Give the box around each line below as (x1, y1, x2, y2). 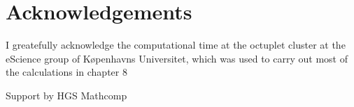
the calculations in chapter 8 (6, 65, 127, 79)
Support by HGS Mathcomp (6, 88, 127, 102)
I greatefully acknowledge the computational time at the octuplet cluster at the (6, 38, 346, 52)
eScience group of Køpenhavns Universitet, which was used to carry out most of (6, 51, 348, 65)
